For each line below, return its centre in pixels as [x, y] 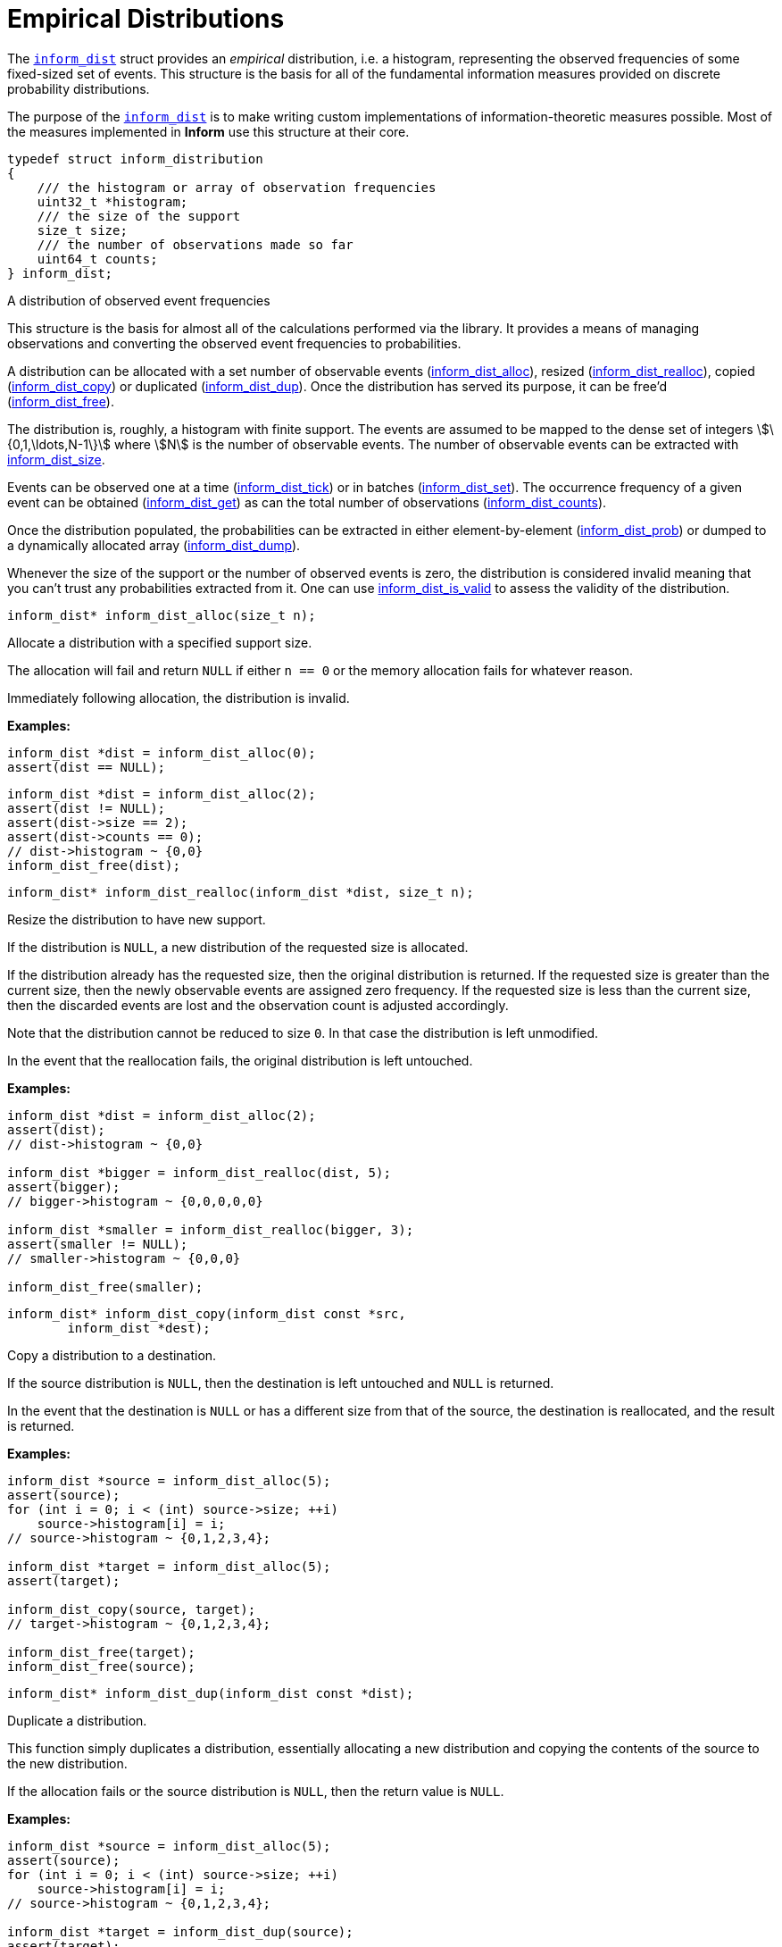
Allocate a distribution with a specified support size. [160, 642]
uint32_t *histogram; [112, 201]
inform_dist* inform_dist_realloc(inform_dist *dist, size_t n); [241, 892]
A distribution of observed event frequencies [139, 300]
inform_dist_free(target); [101, 1652]
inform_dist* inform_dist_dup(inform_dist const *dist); [211, 1693]
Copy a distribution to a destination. [112, 1355]
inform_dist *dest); [139, 1328]
